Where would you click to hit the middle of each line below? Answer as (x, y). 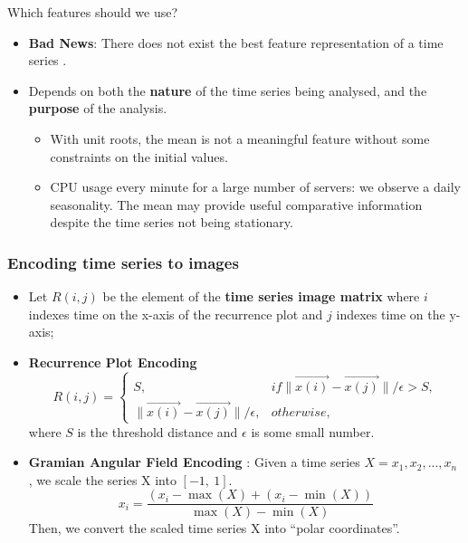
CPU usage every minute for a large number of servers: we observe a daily (255, 187)
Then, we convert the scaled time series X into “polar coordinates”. (214, 528)
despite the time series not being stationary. (172, 222)
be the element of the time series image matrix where (261, 296)
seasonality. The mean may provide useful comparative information (236, 204)
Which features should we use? (93, 12)
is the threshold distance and (158, 431)
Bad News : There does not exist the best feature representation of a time (236, 42)
